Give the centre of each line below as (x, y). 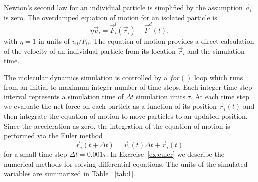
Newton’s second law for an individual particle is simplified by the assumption (123, 7)
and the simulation (216, 50)
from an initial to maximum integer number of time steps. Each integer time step (128, 87)
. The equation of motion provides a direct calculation (171, 41)
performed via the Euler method (53, 136)
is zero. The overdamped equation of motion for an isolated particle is (111, 17)
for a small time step (36, 154)
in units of (54, 41)
